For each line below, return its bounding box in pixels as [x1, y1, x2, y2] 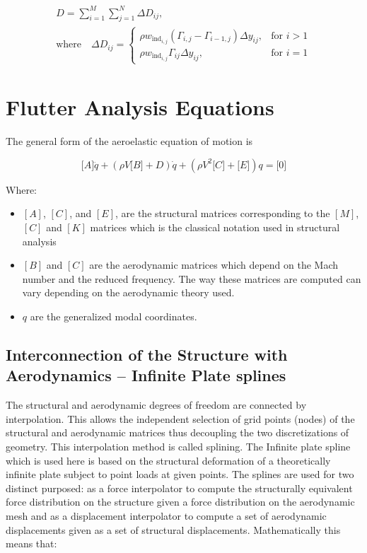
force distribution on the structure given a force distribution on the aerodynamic [6, 494, 355, 509]
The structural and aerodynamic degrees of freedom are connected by [6, 397, 307, 412]
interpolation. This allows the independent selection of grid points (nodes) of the [6, 411, 355, 426]
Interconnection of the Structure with [6, 343, 288, 365]
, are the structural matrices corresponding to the [115, 206, 330, 221]
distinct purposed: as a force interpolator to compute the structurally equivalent [6, 480, 353, 495]
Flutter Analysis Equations [6, 93, 274, 122]
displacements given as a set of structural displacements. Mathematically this [6, 522, 341, 537]
